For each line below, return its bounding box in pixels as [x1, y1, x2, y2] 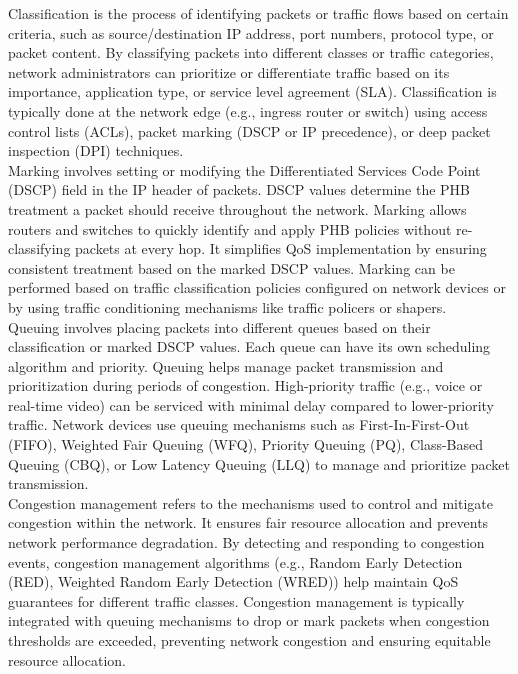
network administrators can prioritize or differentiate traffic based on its [8, 61, 450, 82]
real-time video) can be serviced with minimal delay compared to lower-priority [8, 394, 495, 415]
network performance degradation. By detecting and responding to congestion [8, 532, 485, 553]
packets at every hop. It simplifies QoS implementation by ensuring [75, 238, 487, 259]
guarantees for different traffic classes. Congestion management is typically [8, 590, 465, 611]
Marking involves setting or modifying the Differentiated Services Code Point [8, 159, 481, 180]
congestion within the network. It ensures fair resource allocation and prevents [8, 512, 489, 533]
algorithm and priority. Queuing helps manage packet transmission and [8, 355, 444, 376]
